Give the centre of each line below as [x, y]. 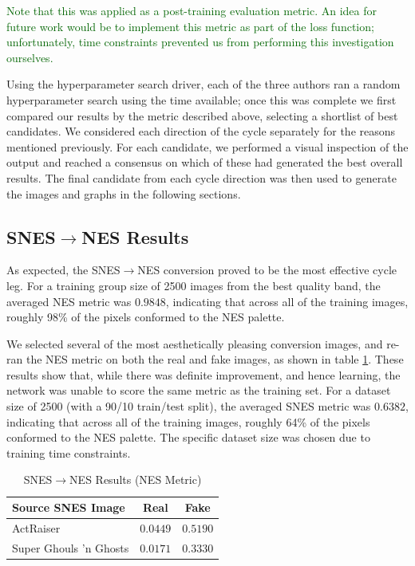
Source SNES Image [69, 507]
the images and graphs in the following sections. [124, 193]
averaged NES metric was [69, 301]
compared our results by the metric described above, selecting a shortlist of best [202, 115]
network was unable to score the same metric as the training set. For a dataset [199, 390]
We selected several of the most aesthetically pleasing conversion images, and [195, 343]
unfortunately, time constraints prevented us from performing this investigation [200, 42]
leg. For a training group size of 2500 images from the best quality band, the [194, 285]
